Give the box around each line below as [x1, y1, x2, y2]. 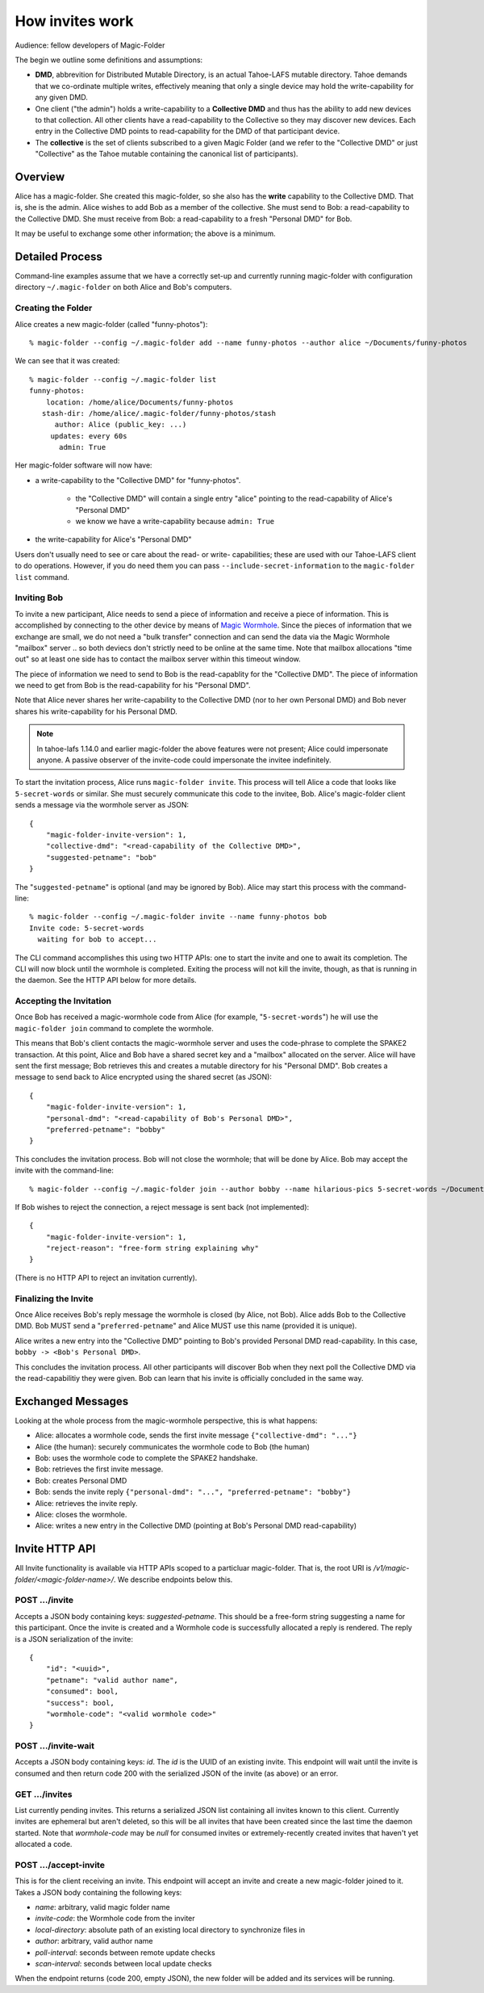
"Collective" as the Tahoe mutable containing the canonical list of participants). [35, 149, 298, 159]
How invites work [15, 12, 134, 30]
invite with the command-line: [15, 1165, 115, 1175]
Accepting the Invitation [15, 996, 112, 1007]
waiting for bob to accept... [37, 935, 157, 944]
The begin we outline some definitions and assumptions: [15, 55, 203, 65]
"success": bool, [45, 1698, 115, 1707]
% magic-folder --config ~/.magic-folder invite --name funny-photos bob [29, 913, 328, 921]
